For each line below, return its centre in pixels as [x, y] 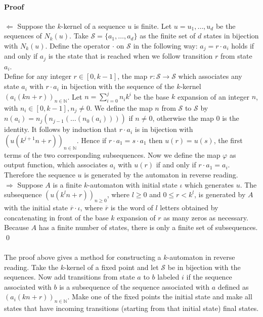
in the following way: [165, 45]
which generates [209, 184]
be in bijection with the [204, 267]
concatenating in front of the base [56, 217]
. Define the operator [78, 45]
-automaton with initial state [133, 184]
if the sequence [209, 277]
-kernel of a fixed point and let [111, 267]
